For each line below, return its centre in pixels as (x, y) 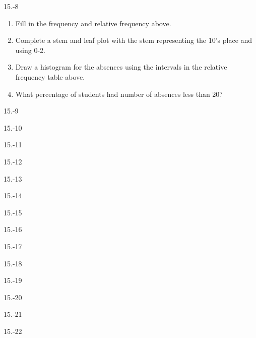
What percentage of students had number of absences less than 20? (119, 94)
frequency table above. (50, 76)
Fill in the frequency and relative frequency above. (93, 23)
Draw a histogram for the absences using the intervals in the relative (121, 67)
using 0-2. (30, 50)
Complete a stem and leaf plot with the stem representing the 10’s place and (134, 40)
